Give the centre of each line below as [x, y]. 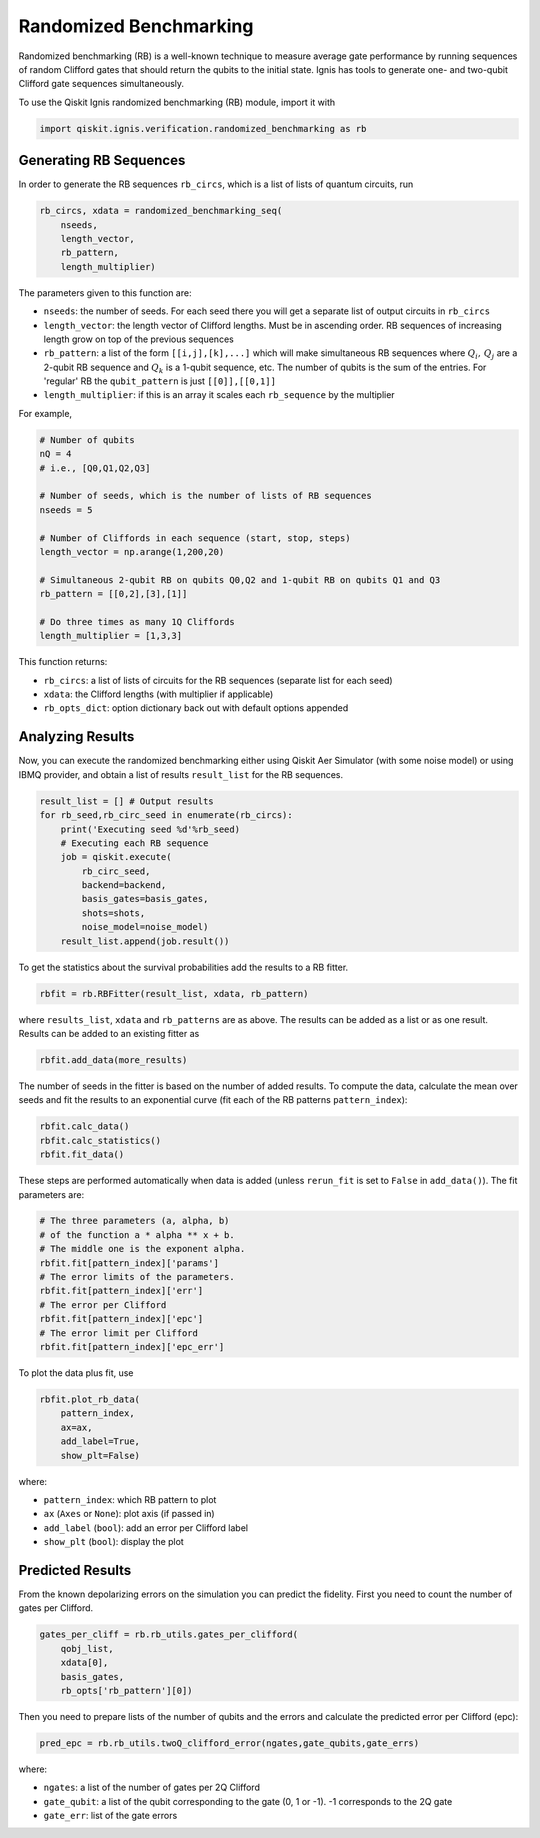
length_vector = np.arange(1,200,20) [132, 551]
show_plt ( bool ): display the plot [113, 1542]
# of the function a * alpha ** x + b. [137, 1234]
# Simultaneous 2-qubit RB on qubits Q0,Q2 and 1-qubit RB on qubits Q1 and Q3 [240, 579]
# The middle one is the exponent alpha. [142, 1249]
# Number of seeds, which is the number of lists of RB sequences [205, 496]
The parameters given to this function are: [105, 292]
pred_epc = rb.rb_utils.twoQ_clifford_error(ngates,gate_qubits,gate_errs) [229, 1743]
